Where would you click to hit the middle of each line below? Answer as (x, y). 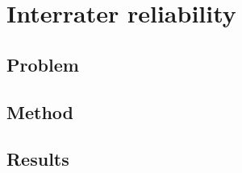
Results (38, 159)
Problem (43, 64)
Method (40, 111)
